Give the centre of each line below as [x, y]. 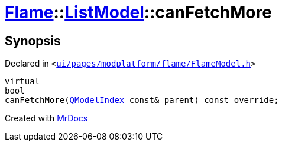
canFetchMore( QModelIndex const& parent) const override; [142, 100]
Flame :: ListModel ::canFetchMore [138, 12]
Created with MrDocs [46, 118]
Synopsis [33, 41]
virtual [22, 82]
